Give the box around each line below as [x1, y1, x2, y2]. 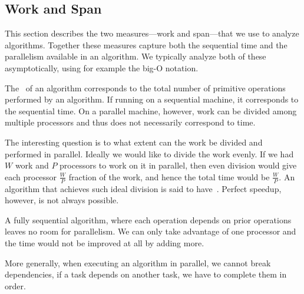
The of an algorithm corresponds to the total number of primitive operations [5, 81, 286, 94]
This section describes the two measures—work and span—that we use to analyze [5, 27, 299, 39]
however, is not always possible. [5, 194, 119, 206]
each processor [5, 170, 57, 183]
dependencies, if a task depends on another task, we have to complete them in [5, 268, 287, 280]
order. [5, 279, 26, 292]
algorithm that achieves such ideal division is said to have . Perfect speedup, [5, 182, 282, 194]
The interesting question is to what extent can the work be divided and [5, 136, 263, 148]
